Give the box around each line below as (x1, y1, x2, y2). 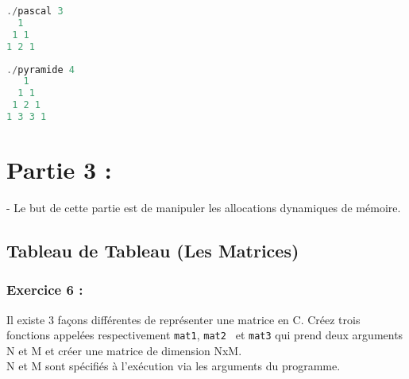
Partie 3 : (6, 153, 112, 186)
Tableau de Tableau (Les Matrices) (6, 238, 299, 262)
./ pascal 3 (6, 6, 64, 17)
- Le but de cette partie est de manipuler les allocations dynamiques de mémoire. (6, 199, 401, 215)
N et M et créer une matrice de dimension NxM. (6, 342, 242, 358)
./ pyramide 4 (6, 64, 75, 75)
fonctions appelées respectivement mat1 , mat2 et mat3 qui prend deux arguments (6, 327, 403, 343)
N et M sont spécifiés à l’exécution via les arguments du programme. (6, 358, 341, 374)
